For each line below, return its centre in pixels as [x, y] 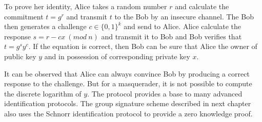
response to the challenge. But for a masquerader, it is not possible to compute [128, 83]
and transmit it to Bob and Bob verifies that [172, 36]
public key [20, 56]
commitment [24, 16]
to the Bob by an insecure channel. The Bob [184, 16]
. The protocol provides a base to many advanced [165, 93]
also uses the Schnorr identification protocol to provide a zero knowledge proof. [128, 113]
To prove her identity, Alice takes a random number [86, 6]
